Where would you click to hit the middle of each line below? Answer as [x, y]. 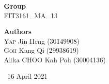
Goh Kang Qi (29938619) [41, 50]
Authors [18, 31]
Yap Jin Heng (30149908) [42, 41]
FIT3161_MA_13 [31, 15]
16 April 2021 [27, 76]
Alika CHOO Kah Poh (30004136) [55, 59]
